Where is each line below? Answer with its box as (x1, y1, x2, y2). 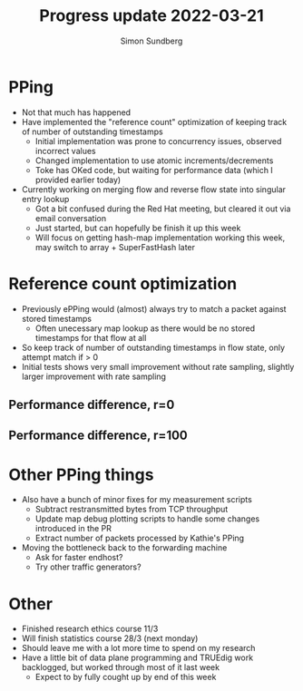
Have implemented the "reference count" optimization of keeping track (21, 116, 288, 127)
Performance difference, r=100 (8, 428, 188, 443)
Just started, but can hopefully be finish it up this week (34, 222, 241, 233)
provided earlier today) (34, 174, 122, 185)
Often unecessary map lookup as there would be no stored (34, 323, 256, 334)
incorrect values (34, 145, 96, 156)
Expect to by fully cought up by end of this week (34, 672, 217, 683)
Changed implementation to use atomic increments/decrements (34, 155, 274, 166)
